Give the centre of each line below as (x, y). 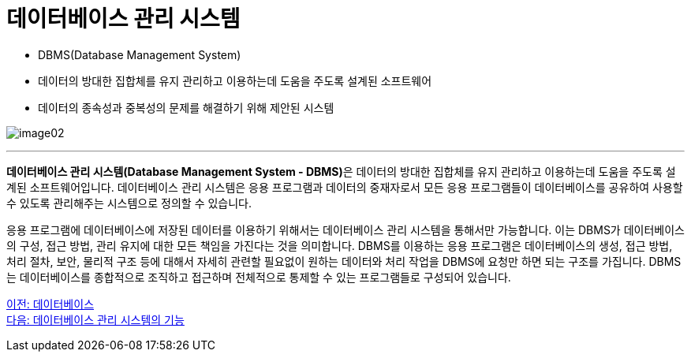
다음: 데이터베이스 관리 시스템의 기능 (95, 319)
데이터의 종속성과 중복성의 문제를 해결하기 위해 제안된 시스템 (186, 107)
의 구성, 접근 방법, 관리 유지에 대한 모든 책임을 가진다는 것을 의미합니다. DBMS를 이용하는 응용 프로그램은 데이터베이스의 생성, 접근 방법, (340, 245)
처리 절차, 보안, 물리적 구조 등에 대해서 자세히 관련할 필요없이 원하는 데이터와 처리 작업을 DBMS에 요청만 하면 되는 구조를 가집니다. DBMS (344, 261)
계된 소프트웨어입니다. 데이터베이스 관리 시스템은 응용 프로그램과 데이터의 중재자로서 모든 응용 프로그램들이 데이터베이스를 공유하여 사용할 (345, 187)
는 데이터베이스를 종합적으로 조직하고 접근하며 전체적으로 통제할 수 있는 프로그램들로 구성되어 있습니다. (259, 277)
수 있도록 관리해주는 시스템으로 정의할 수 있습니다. (129, 203)
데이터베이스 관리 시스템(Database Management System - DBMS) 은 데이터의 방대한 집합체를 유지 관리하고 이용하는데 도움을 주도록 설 (341, 171)
